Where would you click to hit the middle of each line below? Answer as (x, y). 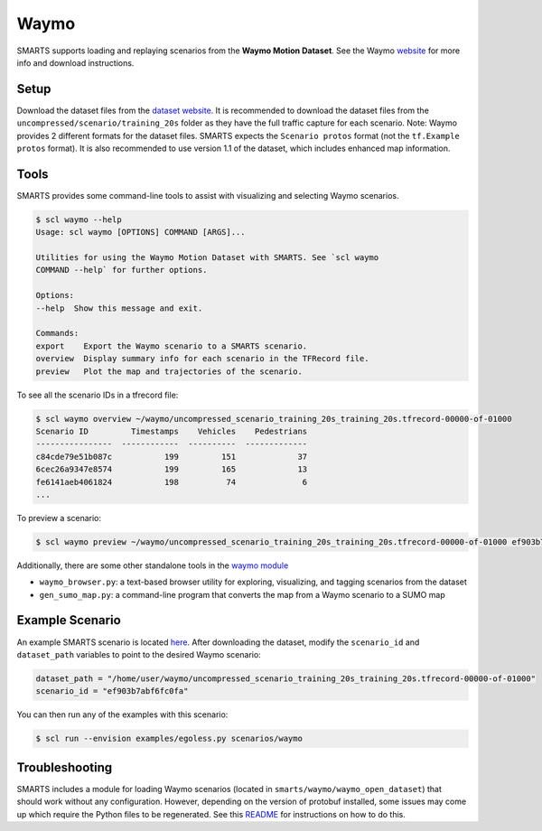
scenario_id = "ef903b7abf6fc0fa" (112, 691)
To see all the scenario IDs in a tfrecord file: (98, 395)
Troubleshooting (65, 767)
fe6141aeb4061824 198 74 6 (172, 482)
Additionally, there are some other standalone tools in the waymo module (153, 565)
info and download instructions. (75, 62)
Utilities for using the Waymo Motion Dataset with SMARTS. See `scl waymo (207, 258)
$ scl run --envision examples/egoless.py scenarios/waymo (169, 739)
